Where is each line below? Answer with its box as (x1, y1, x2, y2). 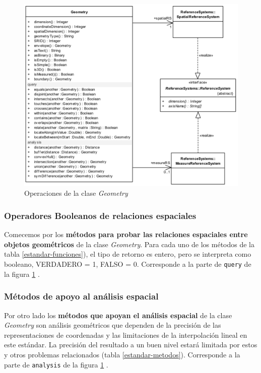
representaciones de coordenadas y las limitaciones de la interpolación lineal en (4, 329, 247, 340)
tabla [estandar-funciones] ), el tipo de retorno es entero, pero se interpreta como (4, 249, 251, 259)
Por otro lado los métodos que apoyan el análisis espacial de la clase (4, 310, 232, 320)
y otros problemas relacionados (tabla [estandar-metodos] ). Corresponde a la (4, 349, 240, 359)
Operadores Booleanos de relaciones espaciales (4, 209, 197, 221)
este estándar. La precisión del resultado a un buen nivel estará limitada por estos (4, 339, 257, 350)
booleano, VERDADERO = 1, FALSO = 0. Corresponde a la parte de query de (4, 259, 251, 269)
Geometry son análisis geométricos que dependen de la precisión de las (4, 320, 221, 330)
